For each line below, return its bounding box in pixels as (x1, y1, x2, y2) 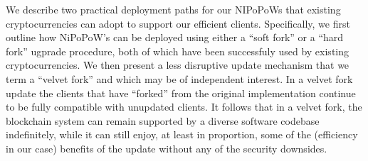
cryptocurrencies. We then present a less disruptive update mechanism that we (6, 57, 349, 72)
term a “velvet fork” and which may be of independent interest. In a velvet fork (6, 71, 353, 86)
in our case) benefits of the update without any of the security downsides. (6, 140, 327, 155)
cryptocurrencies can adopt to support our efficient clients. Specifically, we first (6, 16, 350, 30)
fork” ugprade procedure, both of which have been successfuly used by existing (6, 43, 349, 58)
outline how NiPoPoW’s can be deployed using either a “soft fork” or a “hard (6, 30, 344, 45)
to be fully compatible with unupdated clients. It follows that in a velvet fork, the (6, 99, 362, 114)
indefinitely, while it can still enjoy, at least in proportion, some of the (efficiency (6, 127, 358, 142)
